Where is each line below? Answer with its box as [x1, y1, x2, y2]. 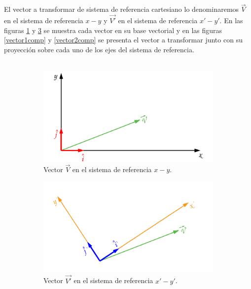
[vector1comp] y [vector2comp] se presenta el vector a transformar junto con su [4, 35, 243, 45]
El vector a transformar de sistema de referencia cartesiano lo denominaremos [4, 4, 239, 14]
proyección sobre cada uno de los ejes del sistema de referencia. [4, 44, 194, 54]
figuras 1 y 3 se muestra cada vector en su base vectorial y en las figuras [4, 25, 222, 35]
